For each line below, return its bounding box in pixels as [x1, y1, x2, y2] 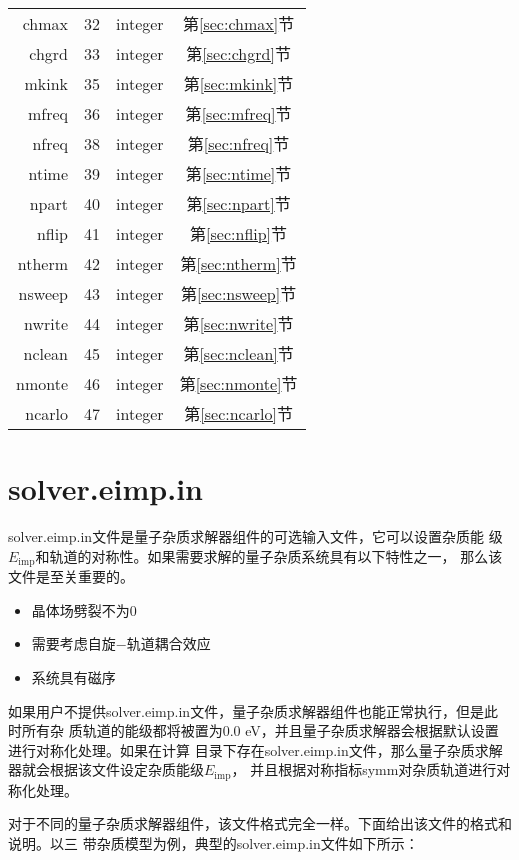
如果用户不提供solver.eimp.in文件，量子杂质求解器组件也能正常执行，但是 [8, 700, 485, 721]
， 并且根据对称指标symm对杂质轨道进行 [231, 759, 497, 780]
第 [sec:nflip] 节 [190, 222, 288, 245]
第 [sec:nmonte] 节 [179, 372, 298, 395]
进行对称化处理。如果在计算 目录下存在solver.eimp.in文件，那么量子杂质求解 [8, 739, 503, 760]
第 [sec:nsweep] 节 [180, 282, 297, 305]
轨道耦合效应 [126, 633, 211, 654]
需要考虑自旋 [31, 633, 116, 654]
